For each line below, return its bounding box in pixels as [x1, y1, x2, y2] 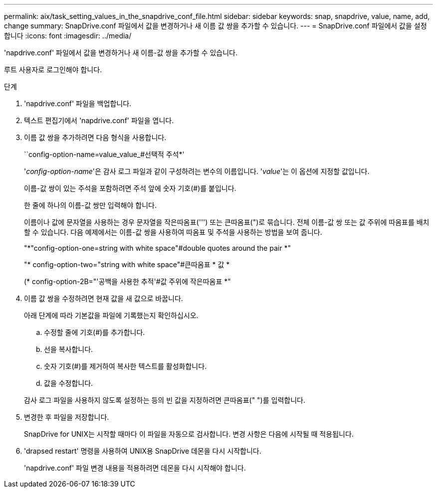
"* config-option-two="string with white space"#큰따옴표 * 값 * [24, 260, 230, 269]
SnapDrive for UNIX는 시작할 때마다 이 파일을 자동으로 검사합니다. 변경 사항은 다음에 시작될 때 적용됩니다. [24, 430, 354, 438]
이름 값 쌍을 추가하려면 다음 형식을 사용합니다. [24, 133, 167, 142]
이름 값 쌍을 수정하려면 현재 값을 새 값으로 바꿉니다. [24, 294, 183, 303]
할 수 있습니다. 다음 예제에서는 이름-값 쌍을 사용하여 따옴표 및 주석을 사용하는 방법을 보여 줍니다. [24, 228, 322, 236]
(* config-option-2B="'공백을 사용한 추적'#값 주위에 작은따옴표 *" [24, 277, 231, 286]
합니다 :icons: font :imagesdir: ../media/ [4, 31, 132, 40]
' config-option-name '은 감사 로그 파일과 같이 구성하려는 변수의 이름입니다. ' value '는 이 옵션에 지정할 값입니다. [24, 167, 370, 175]
